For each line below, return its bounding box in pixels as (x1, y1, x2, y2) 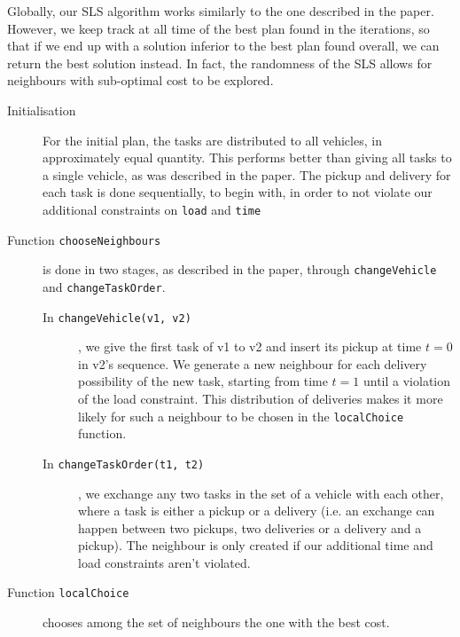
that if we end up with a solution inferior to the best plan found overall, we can (7, 36, 440, 55)
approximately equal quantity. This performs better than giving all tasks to (43, 148, 452, 167)
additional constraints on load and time (43, 200, 261, 218)
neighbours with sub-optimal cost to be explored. (7, 71, 274, 90)
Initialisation (7, 100, 76, 119)
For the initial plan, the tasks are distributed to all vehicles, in (43, 130, 382, 149)
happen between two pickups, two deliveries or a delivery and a (78, 518, 422, 537)
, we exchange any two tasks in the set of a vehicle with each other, (78, 484, 444, 502)
